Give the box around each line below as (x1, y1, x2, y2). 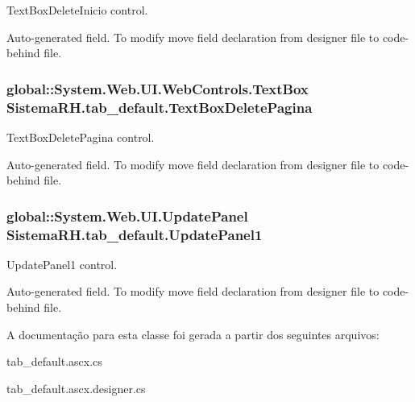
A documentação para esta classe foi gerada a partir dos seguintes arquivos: (6, 325, 380, 342)
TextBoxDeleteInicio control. (6, 2, 148, 18)
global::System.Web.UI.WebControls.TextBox (6, 78, 309, 98)
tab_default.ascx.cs (6, 353, 102, 370)
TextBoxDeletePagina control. (6, 128, 155, 145)
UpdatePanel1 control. (6, 255, 118, 272)
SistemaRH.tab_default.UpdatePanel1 (6, 224, 263, 244)
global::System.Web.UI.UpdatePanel (6, 205, 248, 226)
